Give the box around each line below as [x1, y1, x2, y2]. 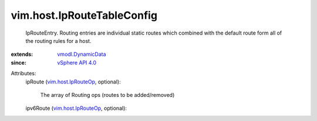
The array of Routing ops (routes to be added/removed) [40, 91, 175, 98]
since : [11, 59, 26, 66]
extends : [11, 51, 33, 58]
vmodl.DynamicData [57, 51, 106, 58]
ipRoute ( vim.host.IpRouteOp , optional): [25, 78, 121, 85]
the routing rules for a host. [25, 37, 92, 44]
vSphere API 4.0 [57, 59, 97, 66]
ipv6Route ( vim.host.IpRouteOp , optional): [25, 105, 127, 112]
